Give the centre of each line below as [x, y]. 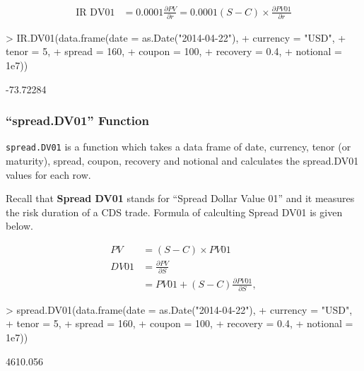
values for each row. [48, 174]
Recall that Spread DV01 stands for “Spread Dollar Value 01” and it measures [180, 198]
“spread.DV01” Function [77, 120]
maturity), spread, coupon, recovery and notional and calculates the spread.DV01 [182, 161]
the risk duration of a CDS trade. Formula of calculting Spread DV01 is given [174, 212]
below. [19, 226]
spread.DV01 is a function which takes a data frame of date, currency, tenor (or [178, 147]
